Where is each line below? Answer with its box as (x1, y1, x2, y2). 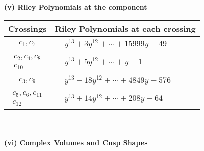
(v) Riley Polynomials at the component (4, 2, 147, 12)
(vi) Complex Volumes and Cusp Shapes (4, 137, 148, 147)
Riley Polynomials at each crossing (55, 22, 196, 34)
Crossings (8, 22, 47, 34)
